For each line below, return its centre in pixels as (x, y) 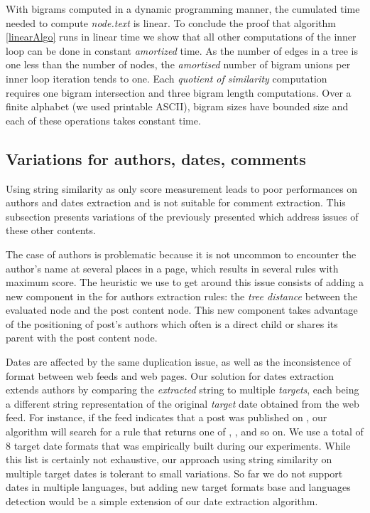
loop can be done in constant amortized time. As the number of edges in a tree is (182, 50)
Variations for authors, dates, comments (156, 158)
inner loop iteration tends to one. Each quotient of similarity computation (167, 78)
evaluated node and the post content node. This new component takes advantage (182, 310)
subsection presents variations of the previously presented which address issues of (182, 216)
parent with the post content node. (82, 338)
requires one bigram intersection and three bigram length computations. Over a (179, 92)
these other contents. (51, 230)
